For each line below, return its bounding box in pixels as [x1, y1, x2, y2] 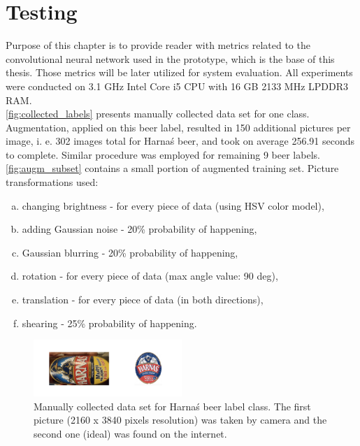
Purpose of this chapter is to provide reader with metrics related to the [6, 38, 310, 52]
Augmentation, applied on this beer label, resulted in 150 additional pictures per [6, 120, 351, 134]
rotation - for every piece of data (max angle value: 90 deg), [22, 268, 278, 283]
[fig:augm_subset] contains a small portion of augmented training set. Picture [6, 161, 339, 175]
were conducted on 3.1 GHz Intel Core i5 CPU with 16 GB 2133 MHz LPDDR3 [6, 78, 349, 93]
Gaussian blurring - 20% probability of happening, [22, 245, 238, 259]
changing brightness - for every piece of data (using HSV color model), [22, 198, 324, 213]
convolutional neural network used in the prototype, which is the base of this [6, 51, 335, 66]
